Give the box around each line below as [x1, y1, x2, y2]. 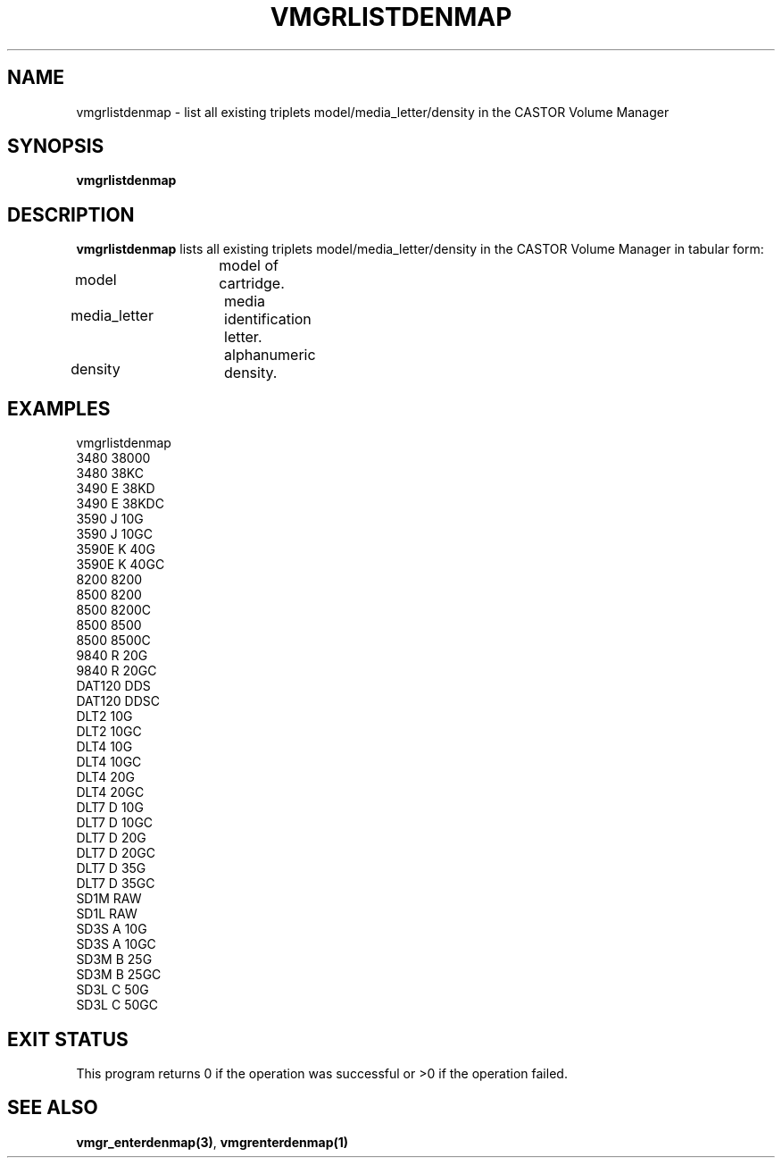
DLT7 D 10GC [76, 815, 154, 831]
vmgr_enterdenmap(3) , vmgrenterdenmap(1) [76, 1134, 349, 1150]
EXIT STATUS [7, 1027, 129, 1051]
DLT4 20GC [76, 784, 145, 800]
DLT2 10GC [76, 724, 142, 740]
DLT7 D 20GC [76, 845, 155, 861]
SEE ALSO [7, 1096, 98, 1119]
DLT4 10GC [76, 754, 142, 770]
